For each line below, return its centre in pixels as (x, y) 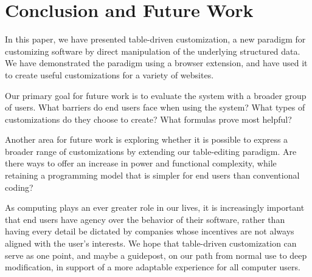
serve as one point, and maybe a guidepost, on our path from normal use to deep (156, 255)
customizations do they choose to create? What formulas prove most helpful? (148, 119)
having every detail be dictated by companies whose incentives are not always (150, 231)
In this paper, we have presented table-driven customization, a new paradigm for (155, 39)
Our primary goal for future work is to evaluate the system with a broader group (156, 95)
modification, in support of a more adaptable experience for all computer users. (153, 267)
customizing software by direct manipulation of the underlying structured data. (153, 51)
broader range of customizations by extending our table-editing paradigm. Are (151, 151)
